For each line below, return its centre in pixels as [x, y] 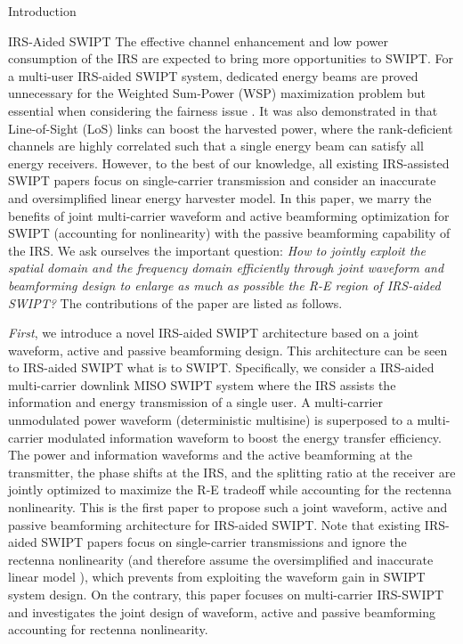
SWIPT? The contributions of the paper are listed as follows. [175, 302]
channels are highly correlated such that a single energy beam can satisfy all [216, 146]
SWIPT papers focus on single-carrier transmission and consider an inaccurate [222, 180]
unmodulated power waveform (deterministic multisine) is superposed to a [211, 420]
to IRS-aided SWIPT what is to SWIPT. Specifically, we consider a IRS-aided [221, 367]
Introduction [42, 11]
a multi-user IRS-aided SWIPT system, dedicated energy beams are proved [213, 75]
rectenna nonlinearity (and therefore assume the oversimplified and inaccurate [221, 559]
